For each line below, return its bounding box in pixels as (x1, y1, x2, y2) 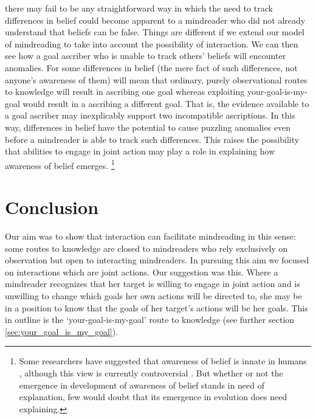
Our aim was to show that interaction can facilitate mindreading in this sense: (5, 230, 296, 243)
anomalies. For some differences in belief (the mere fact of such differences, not (5, 61, 298, 74)
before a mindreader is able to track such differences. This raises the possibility (5, 133, 300, 145)
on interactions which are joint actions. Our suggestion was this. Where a (5, 265, 278, 278)
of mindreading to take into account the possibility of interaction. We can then (5, 37, 298, 50)
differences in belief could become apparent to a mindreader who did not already (5, 13, 306, 26)
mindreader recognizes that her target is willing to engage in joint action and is (5, 277, 300, 290)
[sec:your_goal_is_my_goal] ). (5, 325, 118, 338)
